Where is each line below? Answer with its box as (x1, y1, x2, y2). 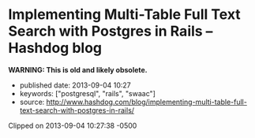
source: (19, 97, 45, 106)
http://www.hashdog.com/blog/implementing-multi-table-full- (46, 97, 247, 106)
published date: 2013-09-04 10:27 (19, 80, 132, 90)
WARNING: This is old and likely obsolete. (8, 65, 148, 74)
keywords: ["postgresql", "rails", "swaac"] (19, 88, 156, 98)
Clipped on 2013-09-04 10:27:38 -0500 (8, 121, 137, 130)
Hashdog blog (8, 39, 103, 57)
